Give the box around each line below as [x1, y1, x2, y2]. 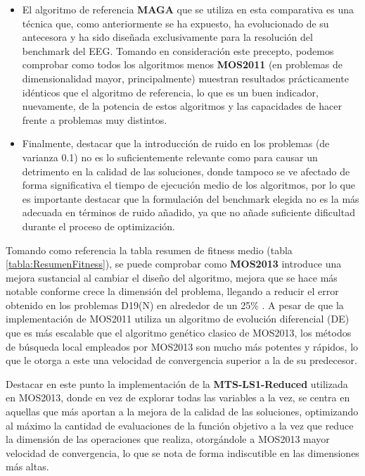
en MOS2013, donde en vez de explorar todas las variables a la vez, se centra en [6, 390, 350, 405]
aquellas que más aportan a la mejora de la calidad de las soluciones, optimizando [6, 404, 359, 419]
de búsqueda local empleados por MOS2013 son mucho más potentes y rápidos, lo [6, 339, 359, 353]
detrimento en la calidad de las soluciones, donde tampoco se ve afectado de [22, 163, 350, 178]
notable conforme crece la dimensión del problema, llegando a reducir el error [6, 284, 339, 299]
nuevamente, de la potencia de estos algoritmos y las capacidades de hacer [22, 99, 342, 113]
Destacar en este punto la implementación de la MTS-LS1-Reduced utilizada [6, 376, 348, 391]
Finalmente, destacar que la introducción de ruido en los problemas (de [22, 136, 330, 151]
